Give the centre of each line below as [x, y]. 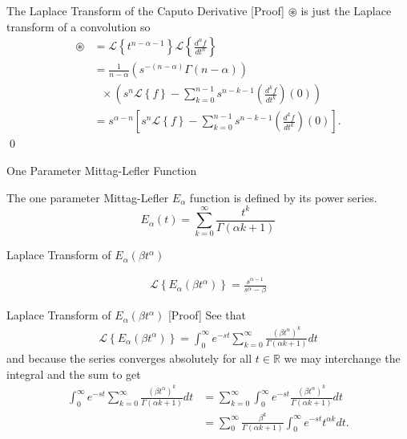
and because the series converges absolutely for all [129, 358]
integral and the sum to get [74, 374]
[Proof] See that [207, 315]
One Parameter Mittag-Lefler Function [102, 170]
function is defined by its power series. [283, 197]
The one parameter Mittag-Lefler [88, 197]
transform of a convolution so [79, 26]
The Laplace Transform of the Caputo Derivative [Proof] [145, 10]
